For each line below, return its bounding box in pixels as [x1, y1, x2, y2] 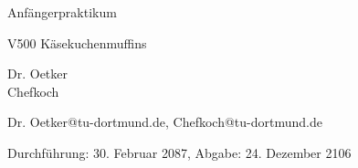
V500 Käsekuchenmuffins [7, 33, 147, 52]
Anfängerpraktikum [7, 3, 117, 21]
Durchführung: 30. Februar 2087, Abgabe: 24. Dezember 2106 [7, 142, 352, 162]
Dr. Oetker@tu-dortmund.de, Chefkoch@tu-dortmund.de [7, 112, 322, 131]
